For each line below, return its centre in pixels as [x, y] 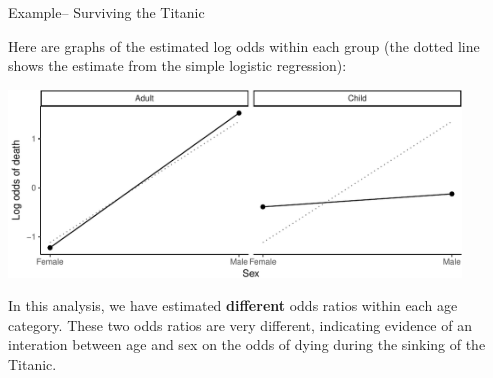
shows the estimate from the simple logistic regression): [177, 65]
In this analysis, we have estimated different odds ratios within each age [233, 305]
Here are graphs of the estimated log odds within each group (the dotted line [244, 45]
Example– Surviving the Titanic [106, 12]
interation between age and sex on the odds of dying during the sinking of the [247, 344]
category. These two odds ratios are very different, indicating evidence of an [240, 324]
